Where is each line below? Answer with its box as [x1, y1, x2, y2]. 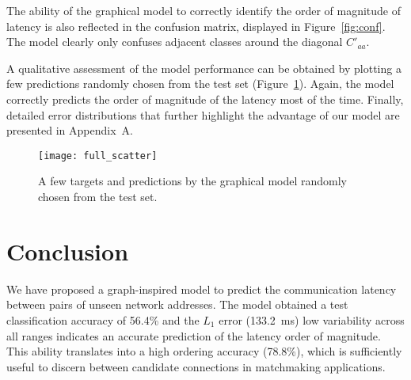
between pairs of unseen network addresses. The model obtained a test [6, 296, 348, 313]
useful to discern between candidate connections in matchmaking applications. [6, 358, 386, 374]
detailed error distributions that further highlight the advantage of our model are [6, 106, 400, 123]
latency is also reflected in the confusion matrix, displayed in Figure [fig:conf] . [6, 17, 386, 34]
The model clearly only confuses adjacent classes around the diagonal [6, 33, 343, 50]
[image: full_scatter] [38, 150, 158, 161]
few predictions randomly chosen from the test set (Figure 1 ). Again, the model [6, 75, 394, 92]
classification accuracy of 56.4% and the [6, 311, 200, 328]
